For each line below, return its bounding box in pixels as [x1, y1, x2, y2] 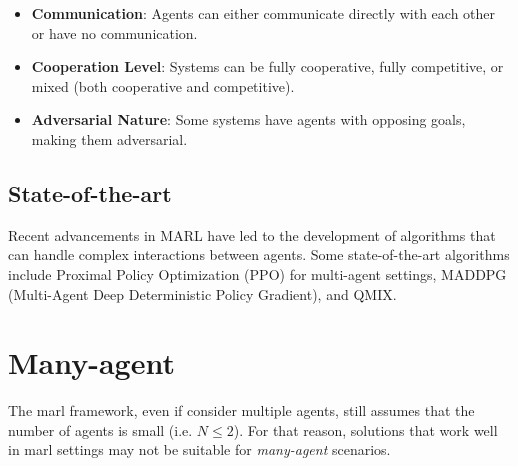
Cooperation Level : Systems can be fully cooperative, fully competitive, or [31, 56, 504, 77]
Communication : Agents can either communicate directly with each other [31, 3, 496, 23]
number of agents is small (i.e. [8, 419, 193, 440]
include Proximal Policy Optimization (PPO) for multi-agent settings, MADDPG [8, 263, 507, 284]
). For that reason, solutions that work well [233, 419, 498, 440]
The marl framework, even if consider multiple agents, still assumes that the [8, 400, 475, 421]
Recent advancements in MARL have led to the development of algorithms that [8, 224, 496, 245]
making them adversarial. [31, 128, 188, 149]
